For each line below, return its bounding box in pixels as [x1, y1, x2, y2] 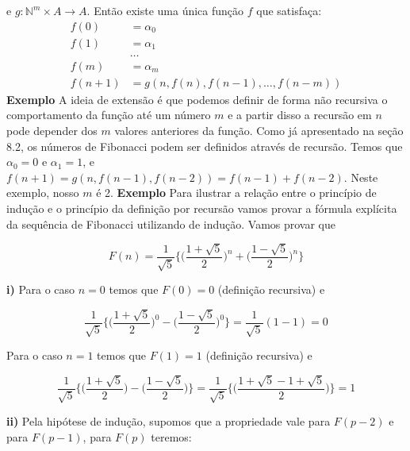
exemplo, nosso [6, 184, 79, 201]
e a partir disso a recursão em [228, 106, 372, 123]
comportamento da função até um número [6, 106, 211, 123]
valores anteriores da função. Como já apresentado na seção [114, 121, 404, 138]
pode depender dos [6, 121, 98, 138]
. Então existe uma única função [86, 2, 244, 18]
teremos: [151, 428, 192, 445]
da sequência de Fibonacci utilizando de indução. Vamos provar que [6, 215, 336, 232]
